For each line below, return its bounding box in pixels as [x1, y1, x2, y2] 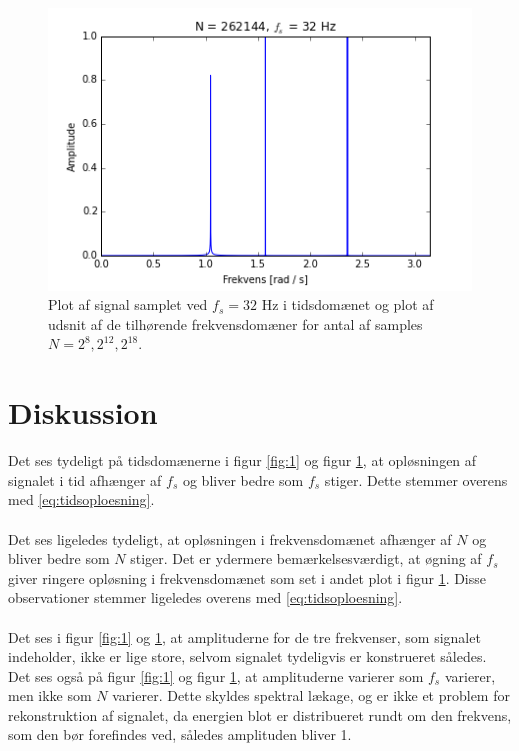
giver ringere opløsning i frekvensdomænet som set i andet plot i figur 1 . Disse [8, 567, 487, 588]
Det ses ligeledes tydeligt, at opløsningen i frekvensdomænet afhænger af [8, 528, 452, 549]
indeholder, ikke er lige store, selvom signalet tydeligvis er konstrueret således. [8, 646, 487, 667]
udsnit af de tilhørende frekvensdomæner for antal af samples [48, 313, 423, 334]
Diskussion [8, 392, 158, 433]
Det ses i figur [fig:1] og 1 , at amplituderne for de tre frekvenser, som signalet [8, 626, 481, 647]
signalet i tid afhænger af [8, 469, 162, 490]
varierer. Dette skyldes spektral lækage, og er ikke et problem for [112, 685, 510, 706]
